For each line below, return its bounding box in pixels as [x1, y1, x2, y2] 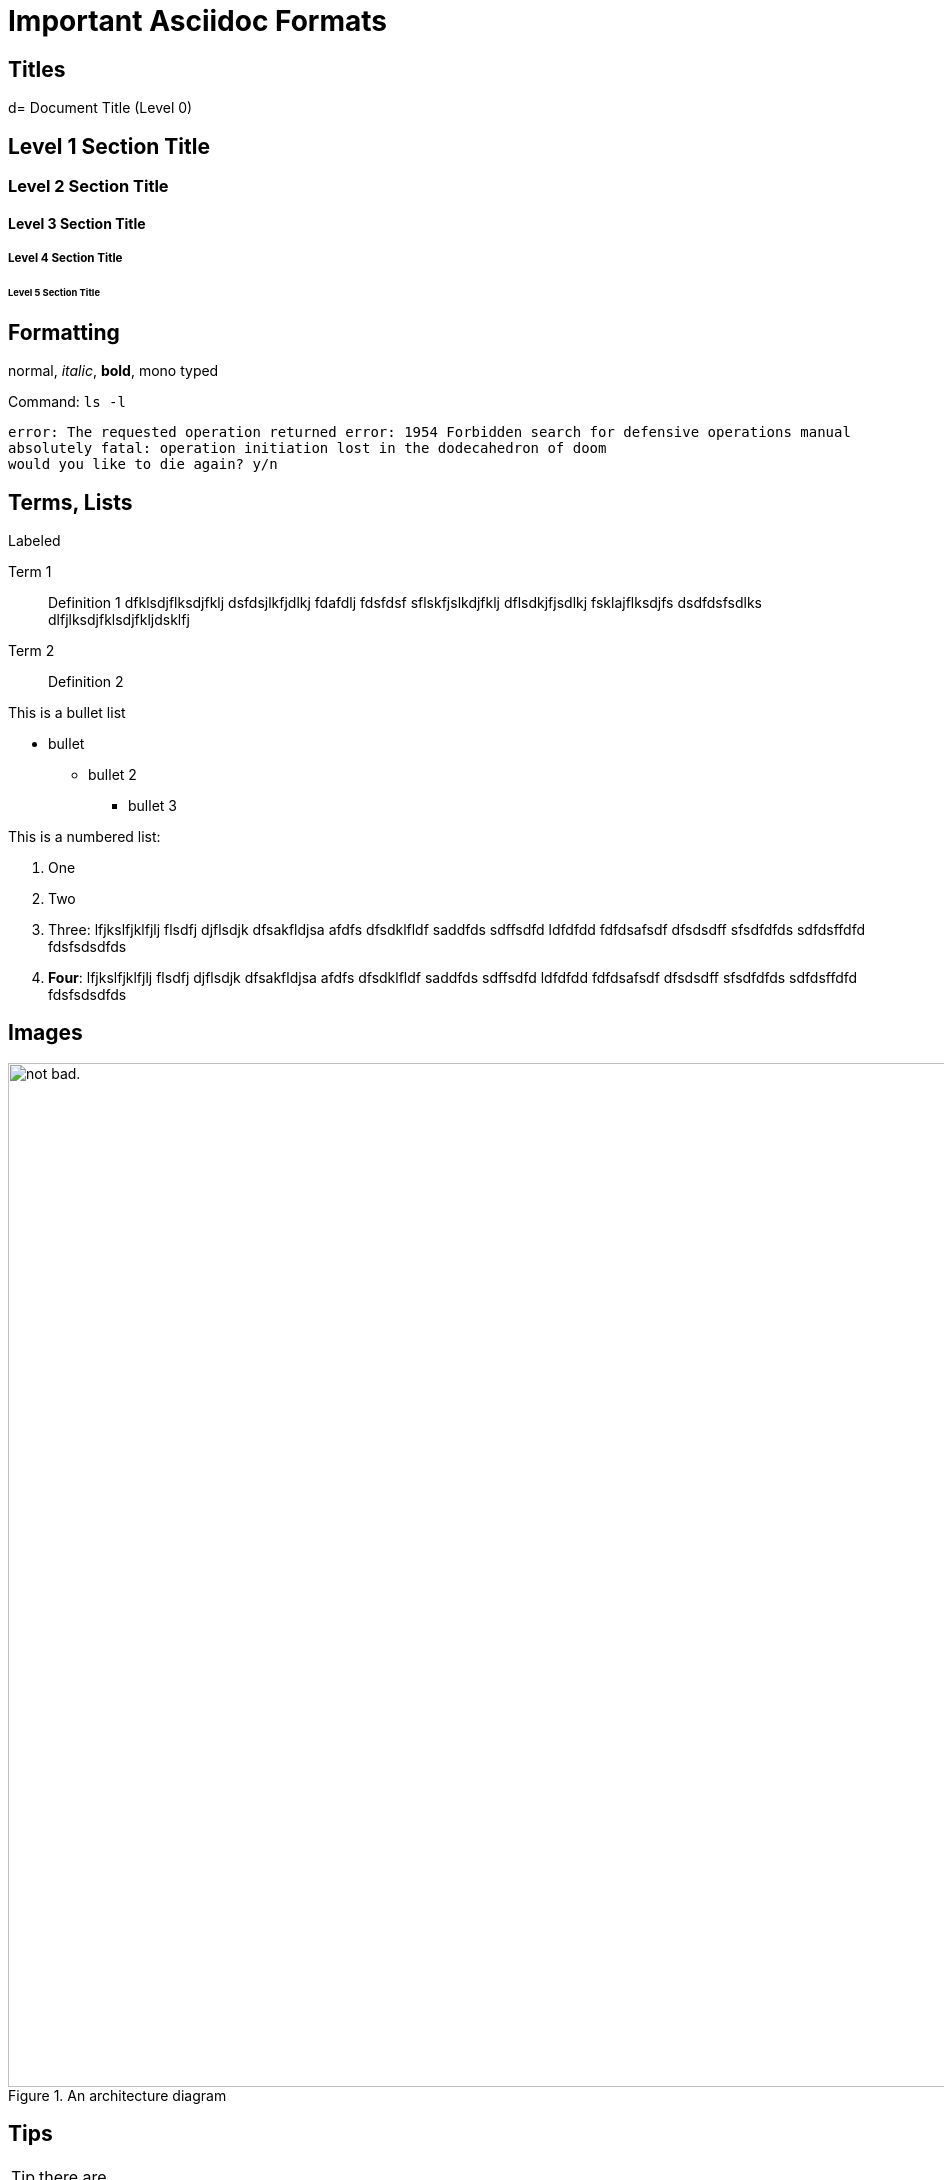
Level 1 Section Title [8, 133, 210, 159]
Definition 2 [48, 672, 124, 690]
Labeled [8, 531, 61, 549]
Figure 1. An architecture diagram [8, 2086, 227, 2104]
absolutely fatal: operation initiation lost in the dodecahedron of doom [8, 440, 607, 457]
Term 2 [8, 641, 55, 659]
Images [8, 1020, 83, 1046]
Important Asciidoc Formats [8, 4, 387, 38]
